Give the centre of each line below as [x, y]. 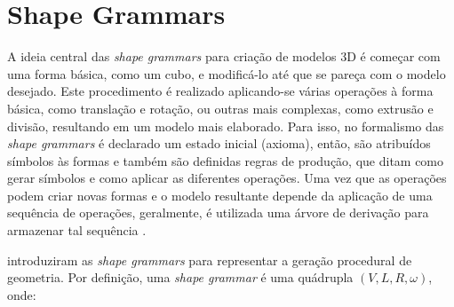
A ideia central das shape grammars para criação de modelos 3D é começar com [224, 56]
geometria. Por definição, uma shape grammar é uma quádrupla [180, 277]
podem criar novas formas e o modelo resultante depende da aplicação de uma [220, 195]
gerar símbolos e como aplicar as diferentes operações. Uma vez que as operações [227, 178]
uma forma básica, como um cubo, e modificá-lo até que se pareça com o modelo [227, 73]
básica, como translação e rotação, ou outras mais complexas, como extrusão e [220, 108]
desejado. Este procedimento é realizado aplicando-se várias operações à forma [220, 91]
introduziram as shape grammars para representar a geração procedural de [210, 260]
